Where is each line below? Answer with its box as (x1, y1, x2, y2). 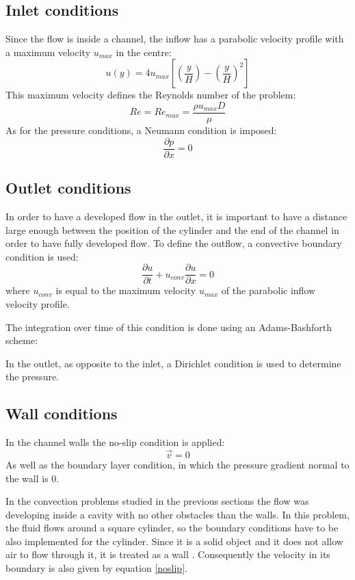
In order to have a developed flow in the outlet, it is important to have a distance (5, 209, 347, 223)
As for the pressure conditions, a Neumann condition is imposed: (5, 123, 277, 137)
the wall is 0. (5, 471, 60, 485)
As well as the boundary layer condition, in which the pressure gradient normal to (5, 457, 350, 471)
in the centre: (116, 44, 172, 59)
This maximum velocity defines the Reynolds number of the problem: (5, 88, 296, 102)
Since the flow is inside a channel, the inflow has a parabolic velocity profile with (5, 31, 344, 46)
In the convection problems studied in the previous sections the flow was (5, 494, 309, 508)
